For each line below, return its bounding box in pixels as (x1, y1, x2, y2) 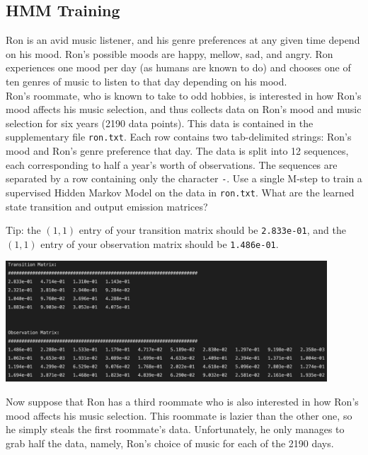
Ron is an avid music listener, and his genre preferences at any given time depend (6, 32, 360, 47)
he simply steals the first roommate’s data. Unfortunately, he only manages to (6, 422, 345, 437)
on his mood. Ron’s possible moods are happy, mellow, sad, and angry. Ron (6, 46, 333, 61)
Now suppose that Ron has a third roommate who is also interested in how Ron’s (6, 394, 359, 408)
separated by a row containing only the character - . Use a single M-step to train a (6, 171, 362, 186)
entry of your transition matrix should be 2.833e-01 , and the (79, 223, 346, 237)
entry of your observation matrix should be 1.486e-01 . (40, 236, 279, 251)
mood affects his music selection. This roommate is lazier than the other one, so (6, 408, 352, 422)
